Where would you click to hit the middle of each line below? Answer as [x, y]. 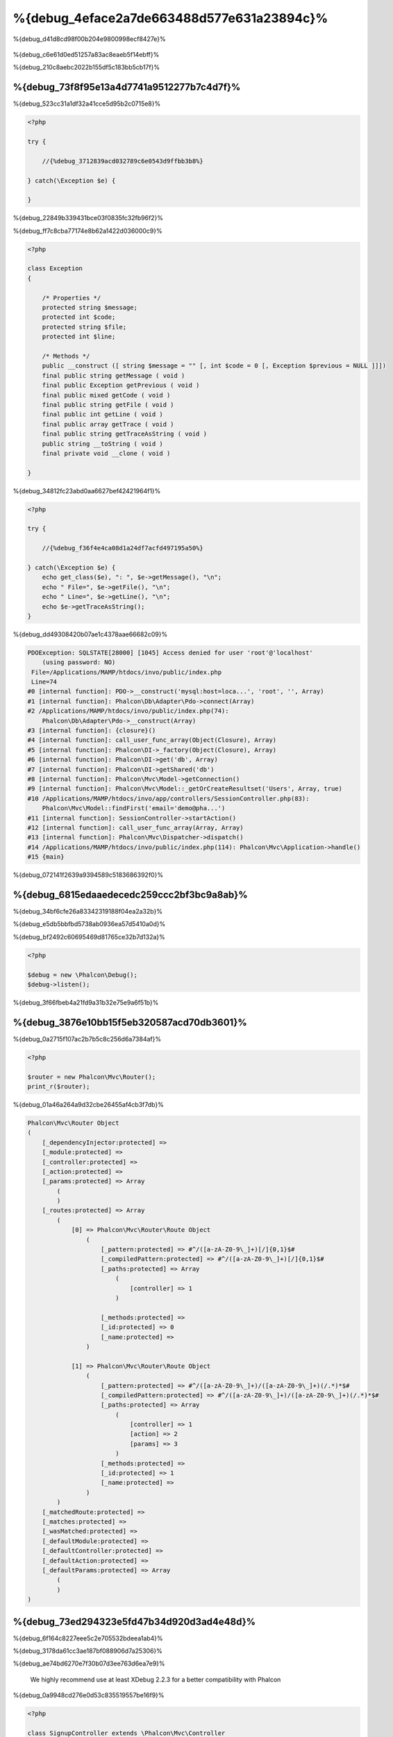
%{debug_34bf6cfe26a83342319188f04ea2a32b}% [88, 912]
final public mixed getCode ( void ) [106, 395]
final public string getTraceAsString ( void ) [125, 434]
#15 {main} [46, 857]
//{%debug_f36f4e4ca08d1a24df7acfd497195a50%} [123, 548]
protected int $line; [79, 337]
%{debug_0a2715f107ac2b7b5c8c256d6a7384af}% [87, 1039]
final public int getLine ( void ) [102, 414]
